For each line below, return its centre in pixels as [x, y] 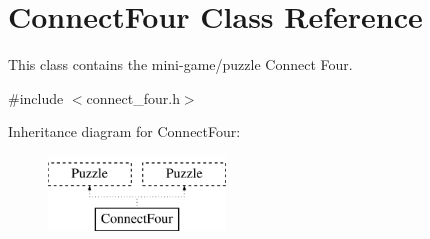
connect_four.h [133, 97]
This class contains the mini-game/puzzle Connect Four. [180, 64]
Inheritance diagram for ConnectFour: [124, 131]
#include [36, 97]
